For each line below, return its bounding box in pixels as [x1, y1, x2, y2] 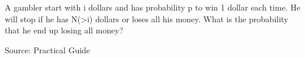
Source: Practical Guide [5, 43, 91, 56]
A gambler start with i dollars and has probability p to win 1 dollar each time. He [5, 1, 300, 13]
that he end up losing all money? [5, 24, 123, 36]
